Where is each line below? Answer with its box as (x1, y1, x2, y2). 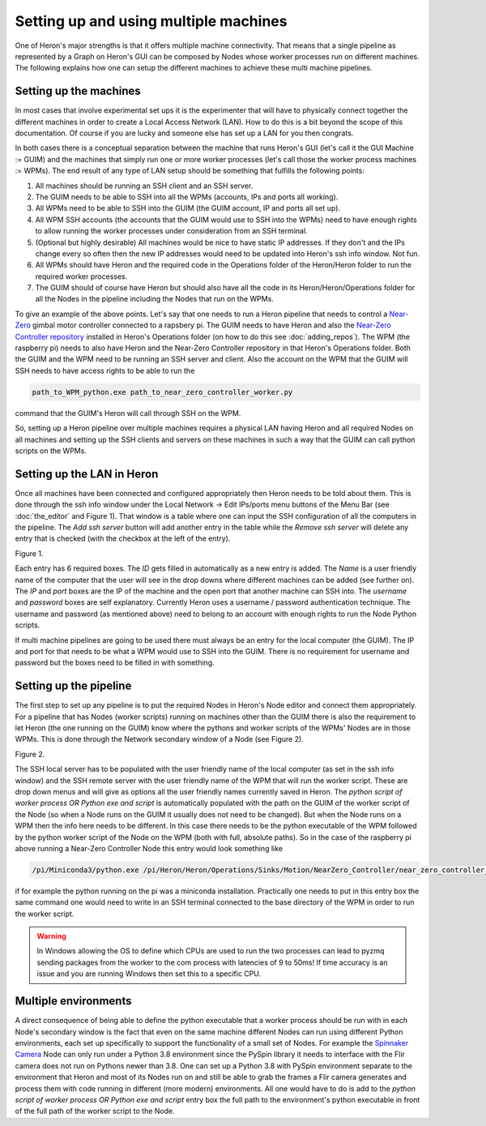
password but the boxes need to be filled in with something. (15, 657, 215, 668)
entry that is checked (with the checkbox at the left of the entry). (15, 533, 231, 543)
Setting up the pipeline (15, 679, 132, 693)
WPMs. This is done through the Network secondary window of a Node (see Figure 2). (15, 734, 304, 744)
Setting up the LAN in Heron (15, 467, 159, 481)
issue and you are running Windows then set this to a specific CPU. (36, 969, 262, 978)
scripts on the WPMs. (15, 446, 87, 456)
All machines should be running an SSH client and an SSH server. (35, 181, 254, 191)
